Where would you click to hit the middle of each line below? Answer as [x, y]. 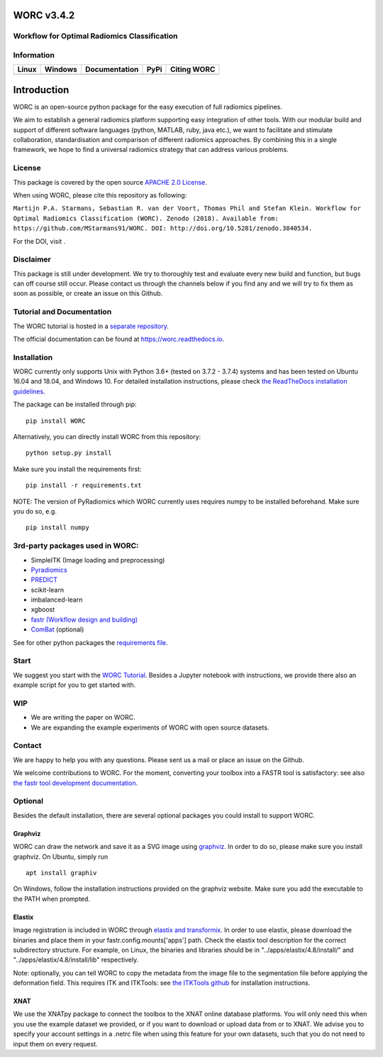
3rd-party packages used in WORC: [76, 546]
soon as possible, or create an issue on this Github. [88, 293]
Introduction [41, 90]
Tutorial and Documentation [62, 312]
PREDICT [44, 580]
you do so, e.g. [35, 511]
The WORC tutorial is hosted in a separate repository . [91, 326]
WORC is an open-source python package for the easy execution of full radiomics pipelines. [148, 107]
